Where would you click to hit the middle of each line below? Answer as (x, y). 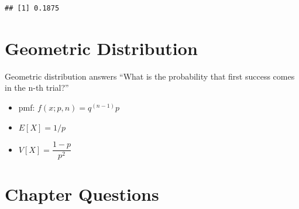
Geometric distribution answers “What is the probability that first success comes (150, 76)
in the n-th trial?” (37, 88)
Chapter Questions (82, 194)
